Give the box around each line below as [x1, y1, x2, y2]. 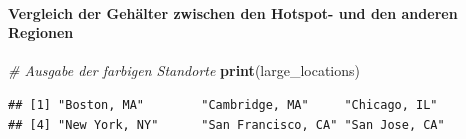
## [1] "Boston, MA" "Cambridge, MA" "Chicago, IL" [8, 97, 438, 112]
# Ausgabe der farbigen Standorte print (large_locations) [8, 60, 361, 81]
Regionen [8, 22, 74, 43]
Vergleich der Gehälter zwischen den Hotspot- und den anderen [8, 2, 458, 23]
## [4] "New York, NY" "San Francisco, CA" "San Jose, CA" [8, 117, 445, 132]
